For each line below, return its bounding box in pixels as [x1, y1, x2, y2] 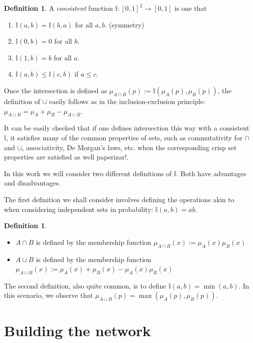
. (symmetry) [105, 19, 144, 29]
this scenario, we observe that [4, 290, 93, 300]
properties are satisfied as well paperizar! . [4, 152, 129, 162]
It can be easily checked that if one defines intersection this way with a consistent [4, 123, 250, 133]
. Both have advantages [176, 168, 247, 178]
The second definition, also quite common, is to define [4, 280, 167, 290]
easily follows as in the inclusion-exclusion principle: [49, 96, 205, 106]
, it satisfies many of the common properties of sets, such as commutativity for [6, 132, 243, 142]
